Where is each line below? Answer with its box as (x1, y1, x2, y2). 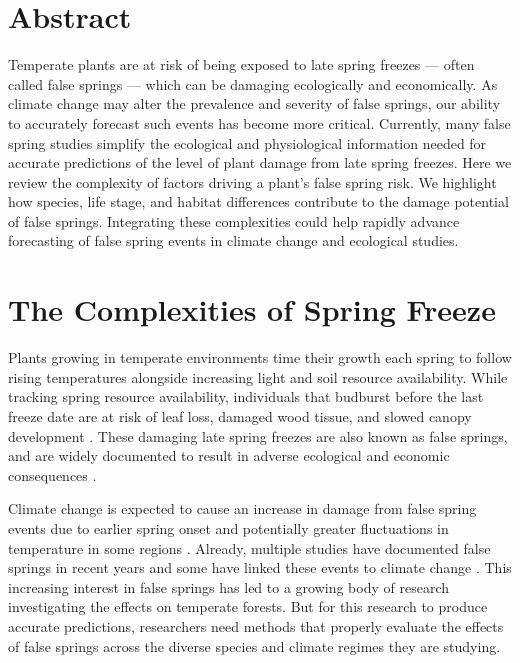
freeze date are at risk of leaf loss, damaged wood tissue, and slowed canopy (8, 405, 472, 426)
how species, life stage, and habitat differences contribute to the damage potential (8, 191, 509, 212)
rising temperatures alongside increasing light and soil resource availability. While (8, 366, 508, 387)
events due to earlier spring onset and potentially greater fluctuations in (8, 517, 449, 538)
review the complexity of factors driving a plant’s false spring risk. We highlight (8, 171, 497, 192)
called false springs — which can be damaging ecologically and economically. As (8, 73, 498, 94)
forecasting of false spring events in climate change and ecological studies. (8, 230, 459, 251)
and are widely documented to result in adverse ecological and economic (8, 445, 450, 466)
